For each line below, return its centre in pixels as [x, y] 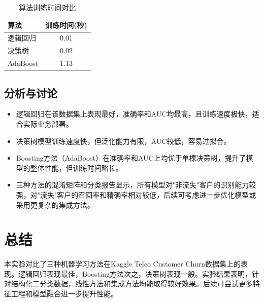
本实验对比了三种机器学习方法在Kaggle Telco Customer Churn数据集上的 [123, 264]
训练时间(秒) [66, 25]
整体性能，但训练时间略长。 [76, 167]
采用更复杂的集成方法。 [55, 204]
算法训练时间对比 [47, 7]
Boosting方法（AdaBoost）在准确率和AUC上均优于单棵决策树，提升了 [131, 158]
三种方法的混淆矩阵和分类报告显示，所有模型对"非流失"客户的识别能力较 [136, 185]
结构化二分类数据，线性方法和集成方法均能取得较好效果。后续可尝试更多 [132, 284]
